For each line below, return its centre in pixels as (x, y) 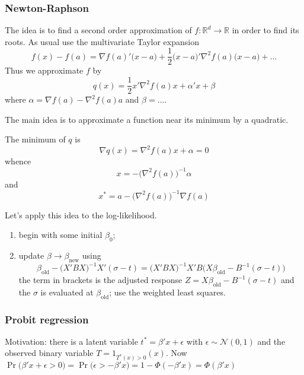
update (31, 255)
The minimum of (35, 139)
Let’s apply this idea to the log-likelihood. (81, 214)
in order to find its (265, 30)
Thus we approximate (44, 70)
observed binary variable (49, 353)
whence (18, 161)
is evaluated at (67, 292)
